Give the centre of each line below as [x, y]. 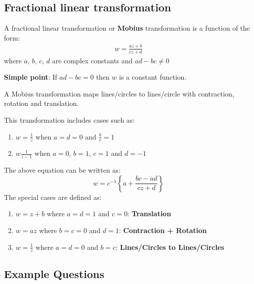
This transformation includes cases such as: [69, 119]
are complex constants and [92, 60]
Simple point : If [31, 77]
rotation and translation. [42, 103]
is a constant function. [153, 77]
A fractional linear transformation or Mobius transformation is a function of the [127, 28]
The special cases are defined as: [53, 197]
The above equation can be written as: [62, 170]
